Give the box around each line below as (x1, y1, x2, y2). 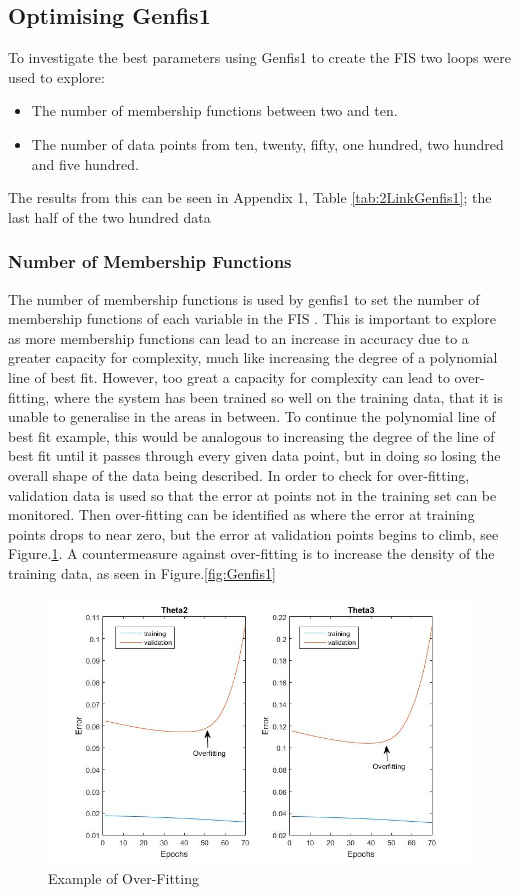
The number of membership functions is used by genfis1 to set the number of (8, 288, 480, 309)
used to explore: (8, 66, 105, 87)
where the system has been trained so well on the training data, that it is (53, 386, 503, 407)
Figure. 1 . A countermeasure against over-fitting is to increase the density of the (8, 543, 495, 564)
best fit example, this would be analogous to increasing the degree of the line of (8, 425, 495, 446)
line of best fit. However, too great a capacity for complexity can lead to (8, 366, 450, 387)
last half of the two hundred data (8, 206, 211, 227)
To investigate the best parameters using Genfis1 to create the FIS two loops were (8, 47, 511, 68)
